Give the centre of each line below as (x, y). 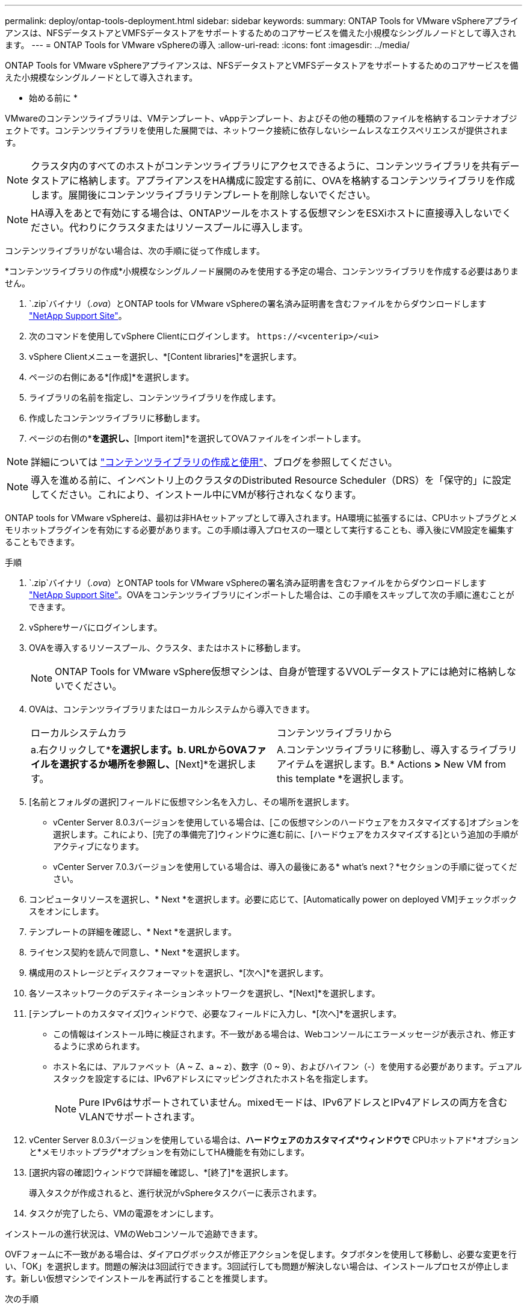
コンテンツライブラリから (335, 733)
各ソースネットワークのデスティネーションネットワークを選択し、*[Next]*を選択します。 (205, 993)
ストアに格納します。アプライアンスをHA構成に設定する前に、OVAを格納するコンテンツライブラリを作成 (278, 180)
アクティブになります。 (99, 846)
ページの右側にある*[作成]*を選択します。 (112, 377)
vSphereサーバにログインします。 (96, 627)
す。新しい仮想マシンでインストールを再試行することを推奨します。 (139, 1278)
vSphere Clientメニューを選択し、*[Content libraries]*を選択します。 (165, 356)
